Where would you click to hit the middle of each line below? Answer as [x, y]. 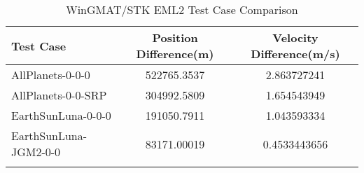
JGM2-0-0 [36, 152]
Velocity [295, 37]
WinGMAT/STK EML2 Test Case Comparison [182, 9]
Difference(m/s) [295, 54]
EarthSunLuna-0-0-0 [61, 115]
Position [175, 37]
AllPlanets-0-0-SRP [59, 95]
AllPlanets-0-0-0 [51, 75]
